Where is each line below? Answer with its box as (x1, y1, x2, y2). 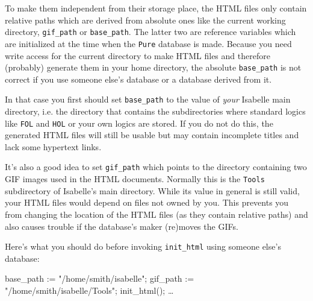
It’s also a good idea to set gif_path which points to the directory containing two (5, 160, 307, 173)
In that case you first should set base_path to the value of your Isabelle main (5, 93, 291, 106)
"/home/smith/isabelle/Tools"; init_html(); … (5, 284, 174, 296)
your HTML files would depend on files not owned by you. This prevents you (5, 196, 289, 209)
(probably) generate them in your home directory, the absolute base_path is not (5, 61, 302, 74)
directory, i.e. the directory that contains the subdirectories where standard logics (5, 105, 306, 117)
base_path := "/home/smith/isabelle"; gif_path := (5, 272, 194, 285)
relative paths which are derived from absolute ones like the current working (5, 13, 286, 26)
